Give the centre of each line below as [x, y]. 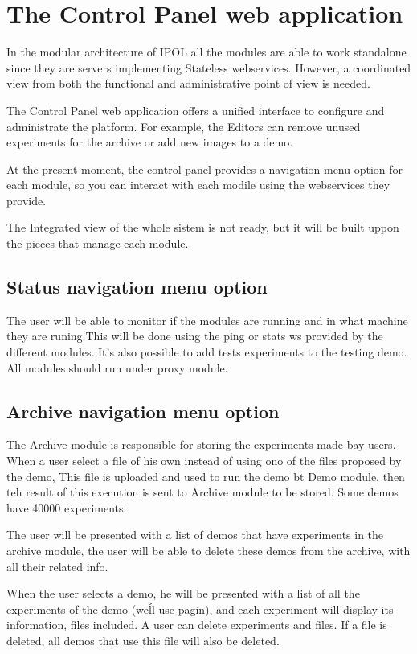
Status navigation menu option [137, 287]
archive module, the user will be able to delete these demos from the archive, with [208, 550]
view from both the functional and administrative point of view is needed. [188, 83]
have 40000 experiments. [67, 507]
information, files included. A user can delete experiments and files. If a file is [197, 625]
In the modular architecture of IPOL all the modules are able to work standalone [206, 52]
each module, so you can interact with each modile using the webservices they [198, 185]
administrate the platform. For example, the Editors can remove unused [184, 126]
